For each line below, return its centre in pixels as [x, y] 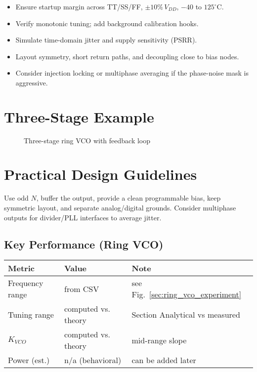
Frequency [26, 283]
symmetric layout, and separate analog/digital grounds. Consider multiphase [120, 207]
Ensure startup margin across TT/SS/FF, [79, 6]
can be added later [164, 360]
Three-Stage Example [79, 116]
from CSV [82, 289]
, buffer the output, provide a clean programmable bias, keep [128, 198]
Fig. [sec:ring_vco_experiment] [187, 294]
